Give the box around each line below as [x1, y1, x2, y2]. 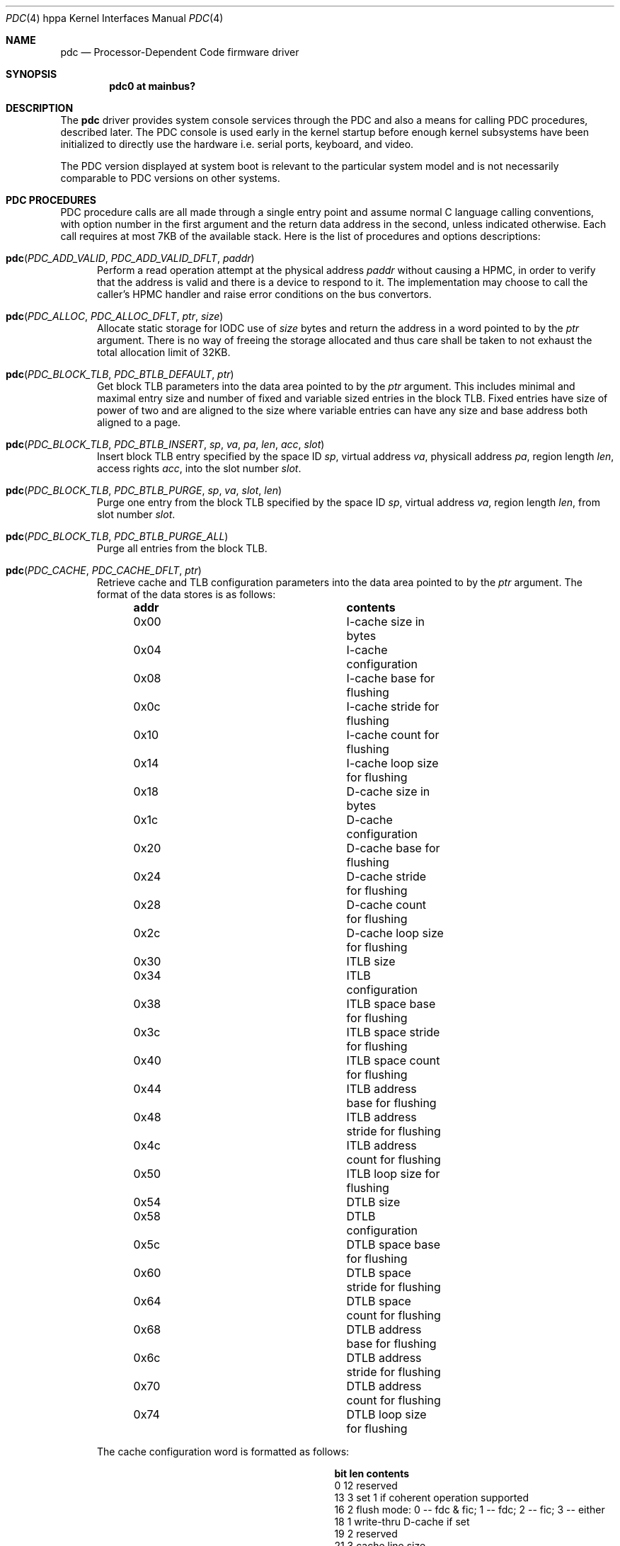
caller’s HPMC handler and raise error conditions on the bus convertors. [97, 288, 432, 300]
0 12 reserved [334, 1479, 398, 1491]
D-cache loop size [346, 926, 444, 940]
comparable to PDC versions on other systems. [60, 172, 280, 184]
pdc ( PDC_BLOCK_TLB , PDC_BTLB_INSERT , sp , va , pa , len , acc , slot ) [6, 438, 325, 450]
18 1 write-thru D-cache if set [334, 1516, 470, 1528]
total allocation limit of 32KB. [97, 346, 231, 358]
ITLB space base [346, 997, 436, 1011]
